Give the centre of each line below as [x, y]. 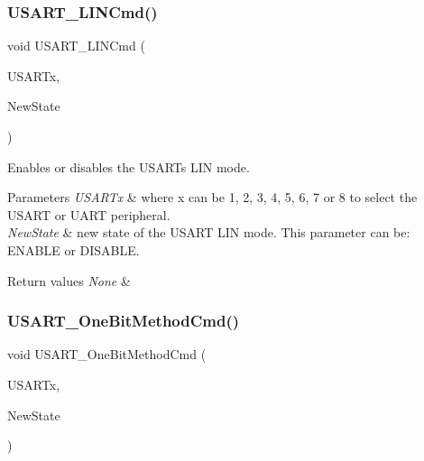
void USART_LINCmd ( [76, 46]
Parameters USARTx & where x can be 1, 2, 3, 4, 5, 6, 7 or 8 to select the [212, 197]
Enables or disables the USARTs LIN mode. [129, 166]
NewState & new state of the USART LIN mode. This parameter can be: [209, 232]
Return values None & [69, 280]
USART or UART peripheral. [89, 214]
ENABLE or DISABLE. [74, 249]
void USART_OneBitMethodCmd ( [107, 354]
